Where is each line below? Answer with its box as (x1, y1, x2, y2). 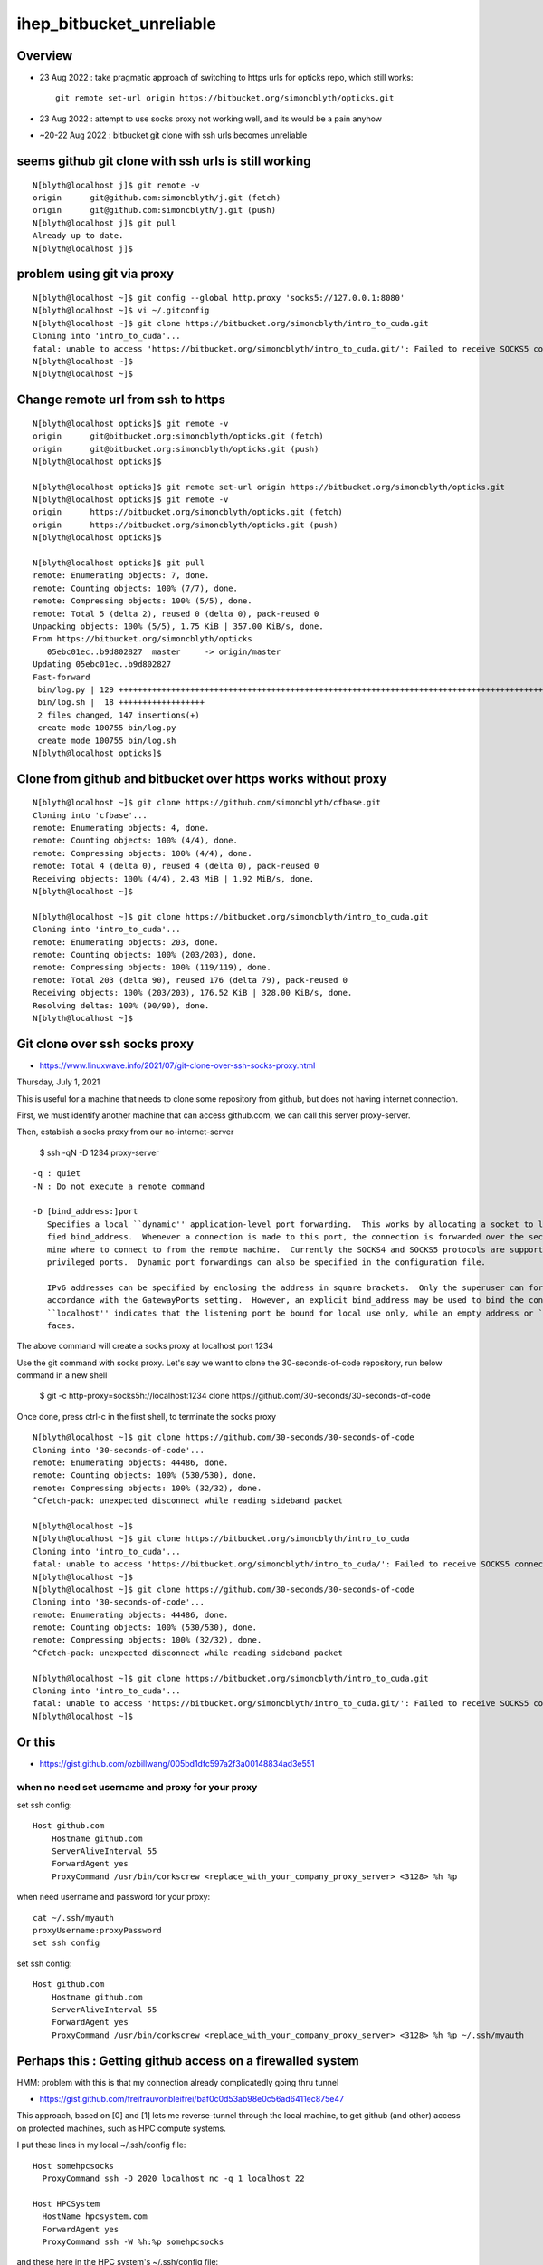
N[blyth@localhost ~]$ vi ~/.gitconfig (33, 305, 210, 316)
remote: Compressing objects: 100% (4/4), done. (33, 848, 252, 858)
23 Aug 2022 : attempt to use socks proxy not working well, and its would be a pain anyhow (39, 113, 383, 124)
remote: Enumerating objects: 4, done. (33, 823, 210, 834)
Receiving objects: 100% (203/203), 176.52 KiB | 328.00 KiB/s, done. (33, 988, 353, 998)
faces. (46, 1320, 76, 1331)
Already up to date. (33, 231, 124, 241)
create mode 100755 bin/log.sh (37, 735, 176, 746)
